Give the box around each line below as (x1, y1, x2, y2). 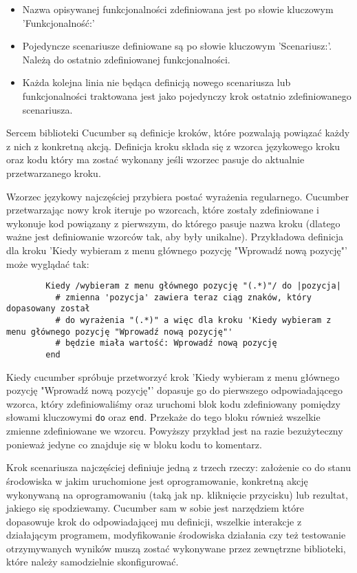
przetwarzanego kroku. (6, 165, 101, 180)
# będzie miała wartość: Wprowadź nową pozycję (55, 338, 277, 348)
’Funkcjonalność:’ (22, 15, 95, 30)
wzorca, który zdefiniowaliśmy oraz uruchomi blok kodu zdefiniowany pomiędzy (6, 396, 340, 410)
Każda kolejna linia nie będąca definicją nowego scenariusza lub (22, 75, 291, 90)
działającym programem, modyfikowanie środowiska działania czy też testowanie (6, 528, 346, 542)
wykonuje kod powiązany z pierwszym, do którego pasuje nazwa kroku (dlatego (6, 216, 340, 230)
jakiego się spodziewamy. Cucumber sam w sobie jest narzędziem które (6, 501, 304, 515)
